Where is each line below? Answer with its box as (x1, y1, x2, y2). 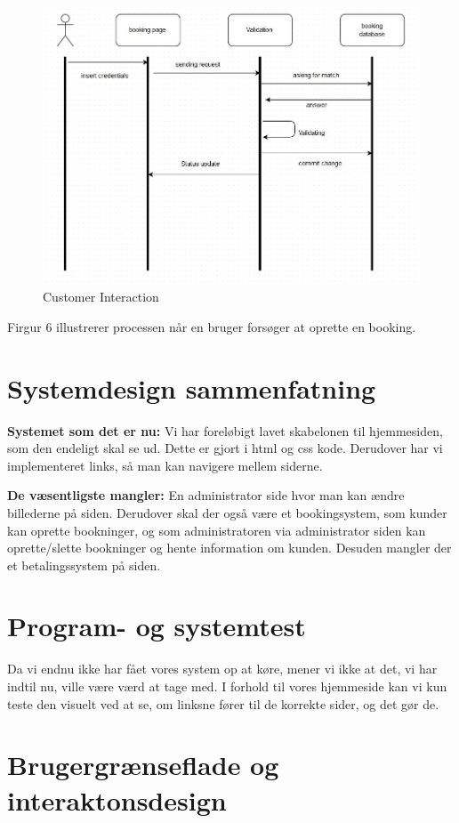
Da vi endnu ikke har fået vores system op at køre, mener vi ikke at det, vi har (7, 659, 438, 678)
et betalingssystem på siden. (7, 555, 161, 574)
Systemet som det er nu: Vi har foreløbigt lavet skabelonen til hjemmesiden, (7, 421, 443, 440)
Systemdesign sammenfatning (7, 369, 376, 406)
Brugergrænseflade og (7, 746, 279, 783)
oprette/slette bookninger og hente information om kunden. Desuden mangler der (7, 538, 452, 557)
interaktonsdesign (7, 781, 227, 818)
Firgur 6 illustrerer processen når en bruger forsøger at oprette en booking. (7, 317, 416, 335)
